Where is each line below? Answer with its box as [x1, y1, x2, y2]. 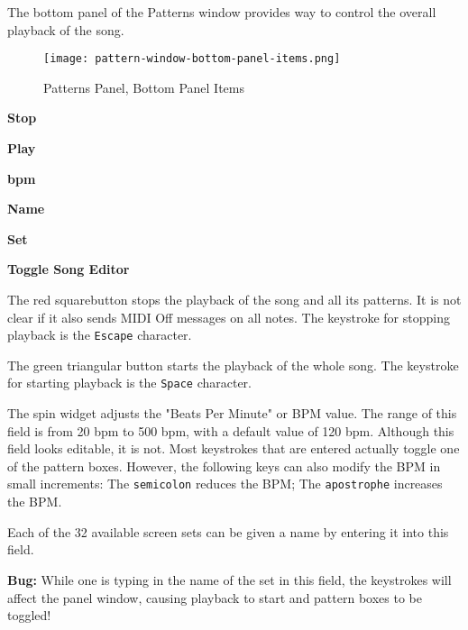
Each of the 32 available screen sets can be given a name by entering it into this [7, 522, 449, 541]
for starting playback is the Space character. [7, 373, 252, 392]
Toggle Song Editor [7, 260, 130, 278]
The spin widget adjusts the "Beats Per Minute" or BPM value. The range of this [7, 404, 457, 423]
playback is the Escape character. [7, 325, 192, 344]
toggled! [7, 606, 51, 625]
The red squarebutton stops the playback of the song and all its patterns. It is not [7, 290, 462, 308]
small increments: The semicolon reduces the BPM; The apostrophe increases [7, 474, 443, 493]
